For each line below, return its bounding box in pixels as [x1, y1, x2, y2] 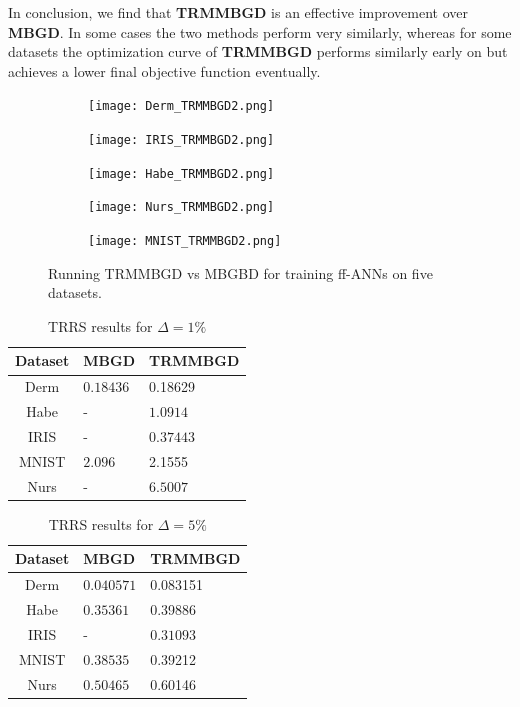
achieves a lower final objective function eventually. [8, 60, 321, 81]
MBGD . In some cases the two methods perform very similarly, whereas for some [8, 21, 512, 42]
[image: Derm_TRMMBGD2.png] [88, 99, 275, 114]
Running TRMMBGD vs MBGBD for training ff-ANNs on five [48, 262, 433, 283]
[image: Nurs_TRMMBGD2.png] [88, 200, 275, 215]
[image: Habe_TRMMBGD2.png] [88, 166, 275, 181]
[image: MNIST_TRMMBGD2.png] [88, 234, 282, 248]
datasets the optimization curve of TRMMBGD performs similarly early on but [8, 41, 508, 62]
